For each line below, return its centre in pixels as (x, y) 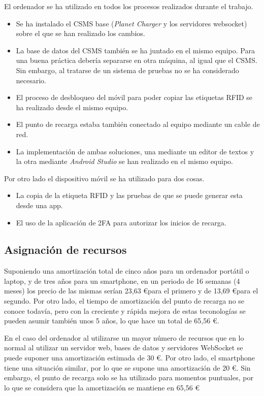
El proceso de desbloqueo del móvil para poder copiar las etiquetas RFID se (134, 97)
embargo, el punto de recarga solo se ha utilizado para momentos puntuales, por (129, 377)
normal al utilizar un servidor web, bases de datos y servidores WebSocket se (124, 348)
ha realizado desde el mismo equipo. (72, 107)
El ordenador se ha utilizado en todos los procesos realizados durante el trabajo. (129, 6)
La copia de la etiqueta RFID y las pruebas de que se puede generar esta (129, 195)
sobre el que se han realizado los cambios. (80, 33)
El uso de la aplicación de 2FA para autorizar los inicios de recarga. (121, 222)
